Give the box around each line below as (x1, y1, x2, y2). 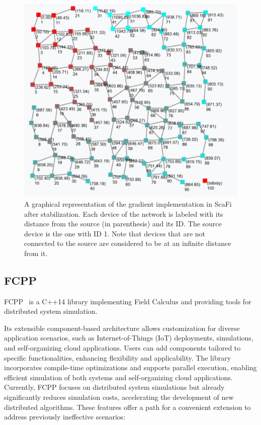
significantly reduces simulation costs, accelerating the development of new (4, 392, 234, 402)
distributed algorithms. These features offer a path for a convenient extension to (4, 401, 251, 412)
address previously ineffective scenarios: (4, 411, 126, 422)
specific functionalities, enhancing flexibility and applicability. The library (4, 352, 231, 363)
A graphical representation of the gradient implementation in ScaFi (24, 198, 232, 209)
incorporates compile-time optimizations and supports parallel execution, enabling (4, 362, 257, 373)
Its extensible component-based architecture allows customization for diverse (4, 322, 240, 333)
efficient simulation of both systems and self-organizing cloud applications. (4, 372, 233, 382)
